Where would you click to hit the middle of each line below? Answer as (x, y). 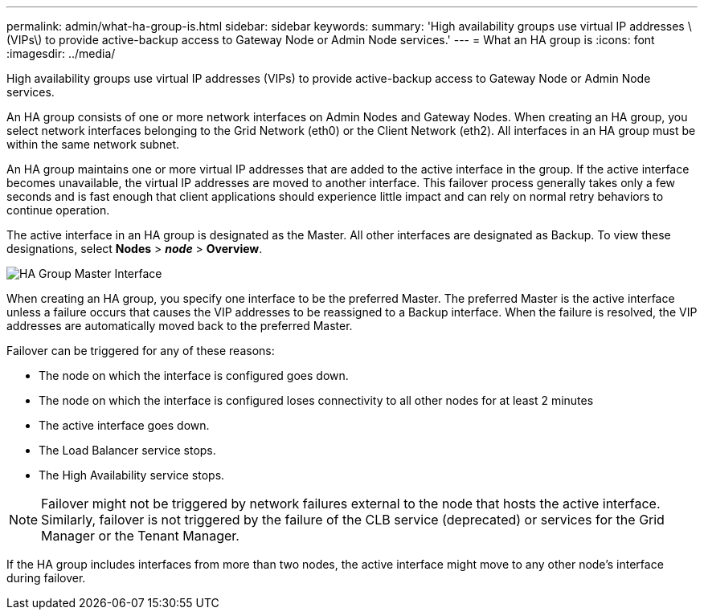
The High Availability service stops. (132, 475)
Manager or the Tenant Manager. (140, 536)
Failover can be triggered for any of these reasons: (141, 351)
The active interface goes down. (124, 425)
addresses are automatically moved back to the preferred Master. (180, 326)
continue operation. (58, 210)
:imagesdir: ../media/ (61, 53)
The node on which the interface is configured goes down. (194, 375)
